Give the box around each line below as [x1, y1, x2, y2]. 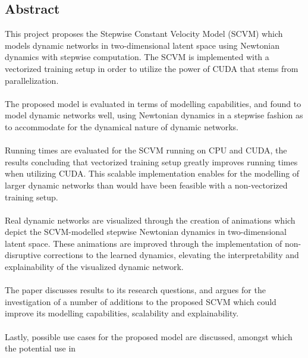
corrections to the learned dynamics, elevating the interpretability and [43, 249, 299, 261]
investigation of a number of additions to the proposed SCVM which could [5, 295, 276, 307]
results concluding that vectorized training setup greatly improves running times [5, 155, 298, 168]
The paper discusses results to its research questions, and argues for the [5, 284, 266, 296]
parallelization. [5, 74, 59, 86]
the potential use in [5, 342, 76, 354]
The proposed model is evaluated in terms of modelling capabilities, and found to [5, 97, 301, 109]
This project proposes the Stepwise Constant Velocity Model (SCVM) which [5, 27, 283, 40]
